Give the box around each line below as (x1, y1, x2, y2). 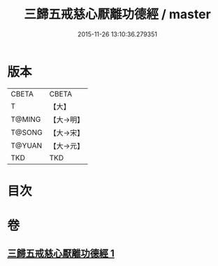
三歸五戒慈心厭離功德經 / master (24, 6, 211, 22)
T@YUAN (10, 141, 43, 150)
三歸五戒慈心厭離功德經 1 (7, 248, 115, 260)
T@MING (10, 114, 41, 124)
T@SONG (10, 127, 43, 137)
